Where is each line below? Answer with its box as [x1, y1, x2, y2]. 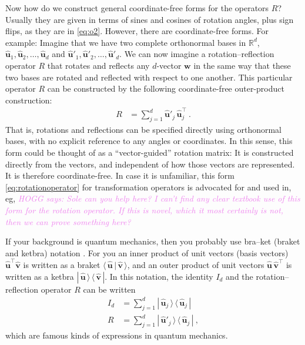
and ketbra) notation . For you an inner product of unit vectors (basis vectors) [5, 246, 289, 259]
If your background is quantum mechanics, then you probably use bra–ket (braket [5, 235, 300, 247]
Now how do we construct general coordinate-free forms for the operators [5, 2, 269, 14]
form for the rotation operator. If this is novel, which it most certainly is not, [5, 204, 284, 216]
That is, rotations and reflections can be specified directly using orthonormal [5, 123, 281, 135]
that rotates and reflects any [47, 59, 150, 71]
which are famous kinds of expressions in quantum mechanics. [5, 329, 228, 341]
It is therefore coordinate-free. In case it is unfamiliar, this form [5, 169, 234, 182]
